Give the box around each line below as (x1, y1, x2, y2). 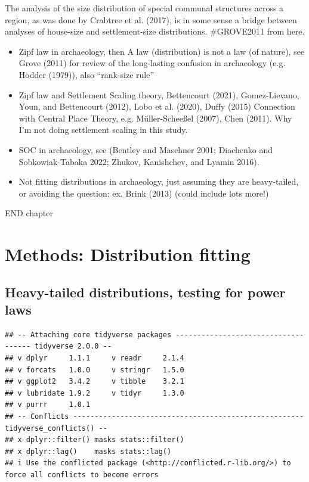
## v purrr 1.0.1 (5, 400, 91, 409)
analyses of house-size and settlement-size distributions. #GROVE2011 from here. (5, 25, 305, 38)
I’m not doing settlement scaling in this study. (18, 123, 188, 136)
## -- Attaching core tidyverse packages (5, 330, 172, 339)
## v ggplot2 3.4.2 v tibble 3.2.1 (5, 377, 184, 386)
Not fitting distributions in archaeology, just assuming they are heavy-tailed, (18, 175, 299, 188)
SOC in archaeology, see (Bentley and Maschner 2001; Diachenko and (18, 143, 273, 156)
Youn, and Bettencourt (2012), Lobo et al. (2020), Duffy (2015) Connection (18, 100, 295, 113)
